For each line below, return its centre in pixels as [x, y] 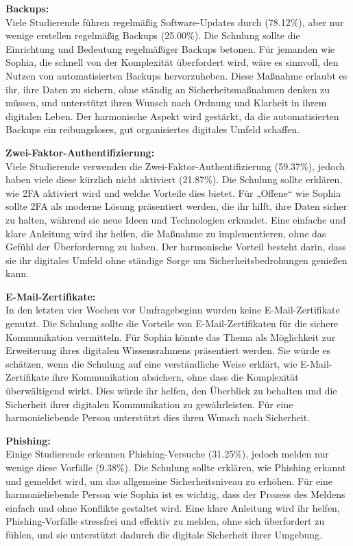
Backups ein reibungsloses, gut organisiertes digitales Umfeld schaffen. [153, 129]
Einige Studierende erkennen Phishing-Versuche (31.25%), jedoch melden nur [167, 454]
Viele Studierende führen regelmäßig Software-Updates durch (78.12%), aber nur [175, 22]
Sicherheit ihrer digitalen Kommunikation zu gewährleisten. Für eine [149, 404]
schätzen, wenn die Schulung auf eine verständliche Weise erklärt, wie [151, 363]
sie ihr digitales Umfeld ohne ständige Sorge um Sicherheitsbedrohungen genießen [176, 260]
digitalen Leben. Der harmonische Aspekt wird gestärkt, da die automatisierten [172, 116]
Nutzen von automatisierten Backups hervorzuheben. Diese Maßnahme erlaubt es [176, 75]
